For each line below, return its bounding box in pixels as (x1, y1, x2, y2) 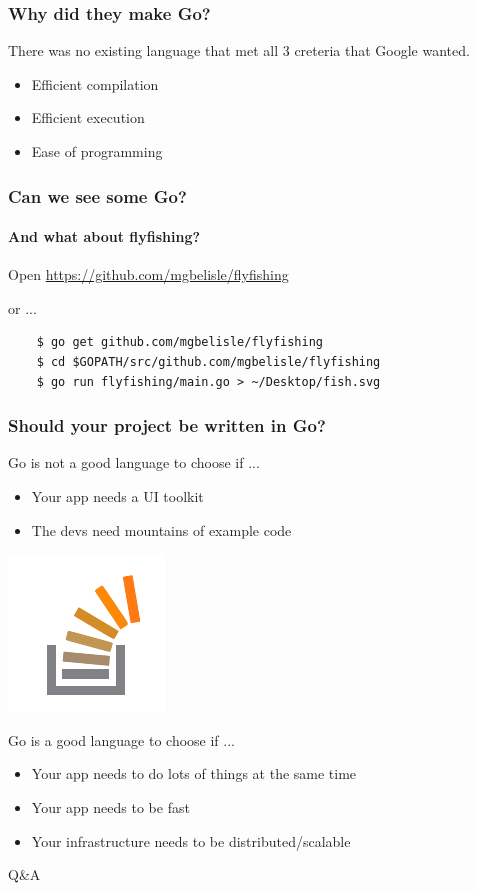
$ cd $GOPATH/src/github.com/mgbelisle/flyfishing (36, 355, 381, 370)
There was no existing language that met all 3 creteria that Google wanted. (8, 40, 470, 61)
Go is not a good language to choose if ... (8, 452, 260, 473)
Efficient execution (31, 107, 145, 128)
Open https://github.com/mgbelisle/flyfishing (8, 264, 289, 285)
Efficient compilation (31, 73, 159, 94)
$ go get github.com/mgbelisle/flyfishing (36, 335, 323, 350)
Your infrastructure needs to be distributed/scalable (31, 830, 351, 851)
